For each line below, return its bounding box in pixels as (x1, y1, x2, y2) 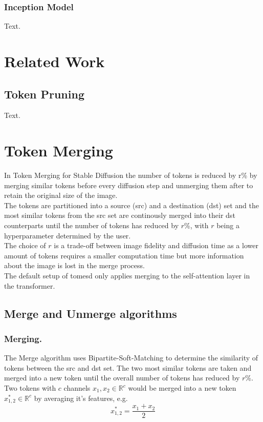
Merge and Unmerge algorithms (4, 305, 177, 321)
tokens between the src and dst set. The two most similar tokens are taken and (4, 362, 252, 373)
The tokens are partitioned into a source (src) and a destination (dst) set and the (4, 199, 259, 210)
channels (63, 383, 91, 393)
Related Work (4, 51, 105, 71)
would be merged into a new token (128, 383, 236, 393)
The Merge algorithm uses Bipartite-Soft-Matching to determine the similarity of (4, 352, 258, 363)
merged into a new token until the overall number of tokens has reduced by (4, 372, 240, 383)
